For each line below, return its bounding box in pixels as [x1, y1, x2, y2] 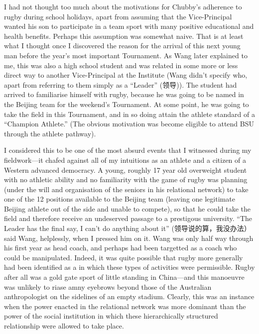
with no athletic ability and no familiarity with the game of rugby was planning [4, 174, 248, 185]
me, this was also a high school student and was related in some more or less [4, 60, 238, 70]
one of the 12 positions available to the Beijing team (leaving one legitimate [4, 194, 235, 204]
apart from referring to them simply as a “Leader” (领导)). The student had [4, 79, 237, 90]
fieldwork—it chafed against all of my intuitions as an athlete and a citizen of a [4, 154, 246, 165]
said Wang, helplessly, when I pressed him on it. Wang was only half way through [4, 232, 254, 243]
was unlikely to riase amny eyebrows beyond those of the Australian [4, 281, 212, 292]
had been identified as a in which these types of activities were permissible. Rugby [4, 262, 255, 272]
